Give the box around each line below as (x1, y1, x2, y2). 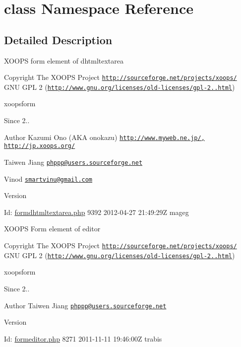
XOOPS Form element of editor (4, 223, 101, 234)
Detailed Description (4, 32, 113, 47)
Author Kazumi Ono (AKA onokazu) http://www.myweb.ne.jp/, (4, 132, 205, 142)
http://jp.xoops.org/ (4, 142, 75, 150)
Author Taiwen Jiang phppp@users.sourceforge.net (4, 300, 167, 310)
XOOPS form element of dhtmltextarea (4, 55, 123, 66)
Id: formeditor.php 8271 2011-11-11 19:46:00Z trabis (4, 333, 162, 344)
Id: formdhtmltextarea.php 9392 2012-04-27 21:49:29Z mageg (4, 207, 189, 217)
